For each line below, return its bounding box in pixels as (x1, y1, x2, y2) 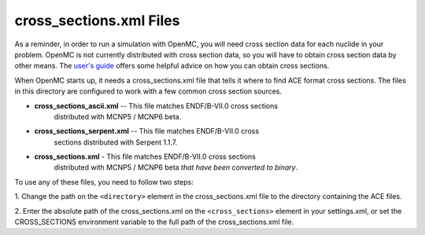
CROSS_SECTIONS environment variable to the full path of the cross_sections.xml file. (14, 217, 294, 227)
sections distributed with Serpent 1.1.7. (54, 138, 178, 147)
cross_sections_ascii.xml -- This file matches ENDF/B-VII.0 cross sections (34, 101, 279, 110)
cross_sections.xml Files (14, 12, 180, 29)
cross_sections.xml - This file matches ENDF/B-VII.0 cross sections (34, 152, 256, 161)
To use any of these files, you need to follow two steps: (14, 177, 194, 186)
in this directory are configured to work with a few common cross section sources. (14, 86, 283, 96)
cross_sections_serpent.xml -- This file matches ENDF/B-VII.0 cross (34, 127, 260, 136)
